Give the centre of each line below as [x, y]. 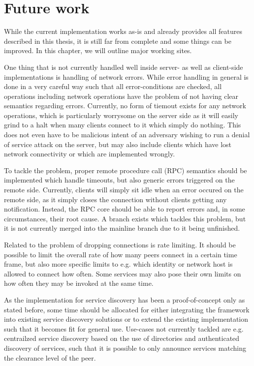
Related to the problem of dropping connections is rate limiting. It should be [120, 244]
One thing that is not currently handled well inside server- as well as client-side [124, 67]
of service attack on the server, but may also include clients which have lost [118, 144]
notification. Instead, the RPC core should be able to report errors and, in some [125, 209]
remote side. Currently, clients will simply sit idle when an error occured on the [124, 190]
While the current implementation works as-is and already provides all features [123, 31]
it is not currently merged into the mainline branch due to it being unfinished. [122, 228]
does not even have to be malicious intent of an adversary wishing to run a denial [127, 135]
